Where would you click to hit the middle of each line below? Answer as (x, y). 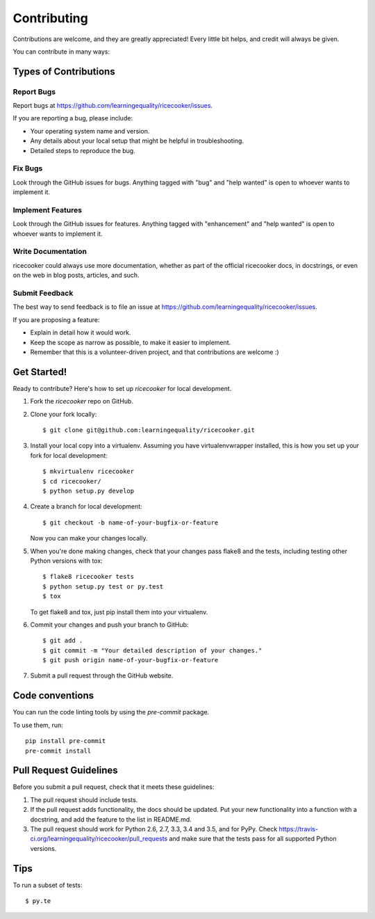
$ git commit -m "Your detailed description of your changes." (152, 650)
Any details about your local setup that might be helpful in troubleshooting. (137, 141)
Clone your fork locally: (64, 414)
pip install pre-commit (66, 741)
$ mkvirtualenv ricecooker (89, 472)
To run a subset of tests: (48, 885)
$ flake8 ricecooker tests (89, 577)
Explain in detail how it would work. (81, 333)
